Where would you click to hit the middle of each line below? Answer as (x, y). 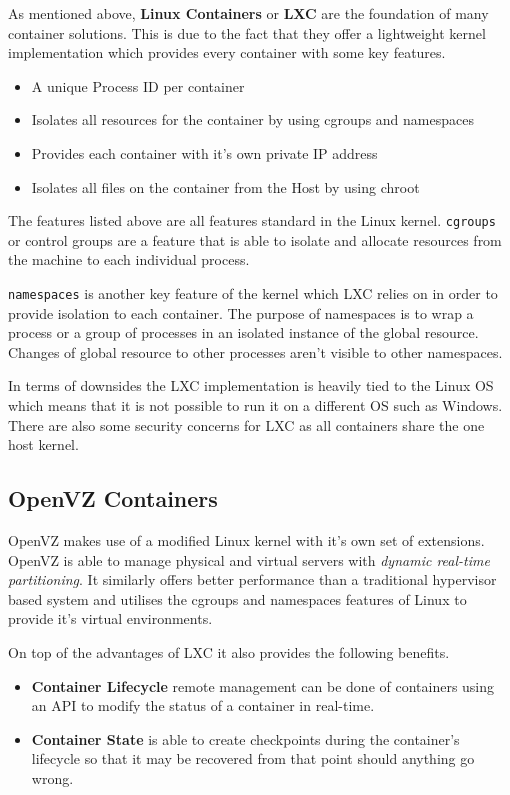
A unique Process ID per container (138, 85)
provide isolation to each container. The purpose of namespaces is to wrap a (241, 312)
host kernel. (43, 444)
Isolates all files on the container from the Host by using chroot (225, 186)
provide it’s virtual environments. (110, 618)
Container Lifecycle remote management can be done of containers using (263, 685)
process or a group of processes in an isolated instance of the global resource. (243, 332)
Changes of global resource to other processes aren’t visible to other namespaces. (255, 351)
